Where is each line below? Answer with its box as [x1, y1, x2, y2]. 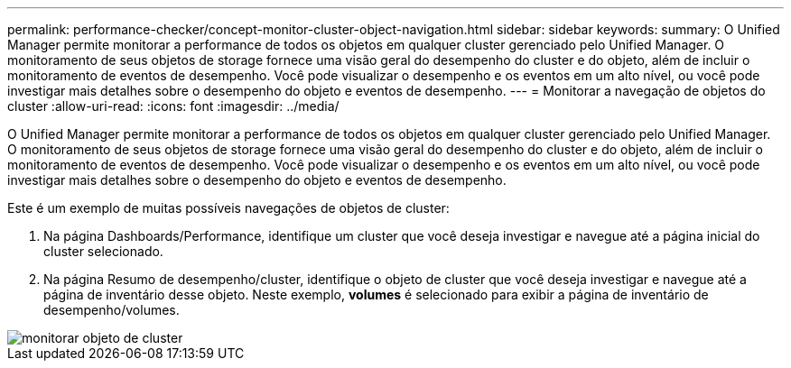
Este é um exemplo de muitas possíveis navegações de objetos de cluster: [7, 200, 450, 216]
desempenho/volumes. [43, 302, 180, 317]
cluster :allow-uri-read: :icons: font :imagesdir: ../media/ [7, 98, 340, 114]
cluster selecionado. [43, 244, 163, 259]
